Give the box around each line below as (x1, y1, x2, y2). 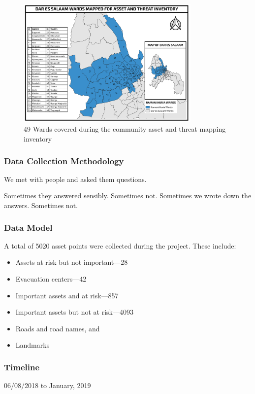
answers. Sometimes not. (4, 200, 78, 210)
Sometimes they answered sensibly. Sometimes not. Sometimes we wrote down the (4, 190, 252, 201)
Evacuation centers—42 (15, 274, 87, 284)
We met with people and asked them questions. (4, 174, 147, 184)
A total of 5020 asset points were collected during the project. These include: (4, 240, 236, 251)
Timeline (4, 360, 40, 373)
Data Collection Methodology (4, 154, 124, 167)
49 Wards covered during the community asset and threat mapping (24, 124, 226, 134)
